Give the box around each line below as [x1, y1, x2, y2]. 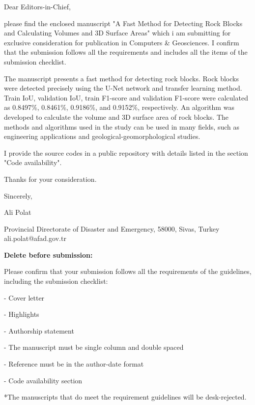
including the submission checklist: [4, 276, 108, 286]
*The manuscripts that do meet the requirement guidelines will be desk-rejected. [4, 392, 247, 402]
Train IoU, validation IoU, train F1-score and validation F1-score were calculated [4, 92, 248, 102]
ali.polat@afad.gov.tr [4, 233, 66, 243]
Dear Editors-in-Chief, [4, 1, 71, 11]
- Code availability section [4, 375, 83, 385]
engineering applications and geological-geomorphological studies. [4, 131, 200, 141]
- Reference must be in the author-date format [4, 359, 144, 369]
